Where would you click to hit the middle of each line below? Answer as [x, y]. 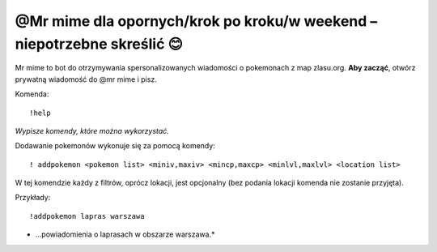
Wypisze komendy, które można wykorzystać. [92, 130]
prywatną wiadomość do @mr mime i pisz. [86, 79]
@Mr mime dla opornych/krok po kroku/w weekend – [196, 21]
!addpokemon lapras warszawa [87, 216]
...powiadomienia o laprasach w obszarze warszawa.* [125, 234]
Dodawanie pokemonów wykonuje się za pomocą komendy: [115, 146]
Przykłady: [33, 198]
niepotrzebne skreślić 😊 [99, 44]
